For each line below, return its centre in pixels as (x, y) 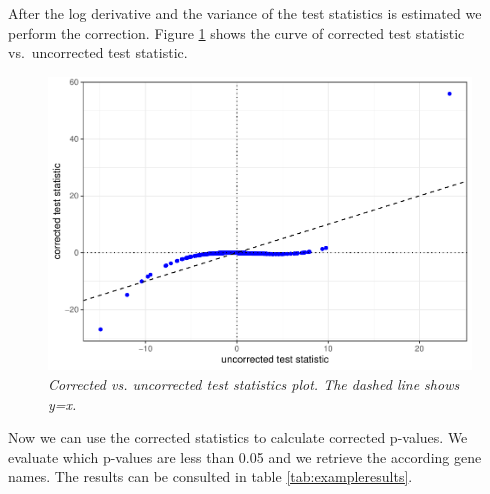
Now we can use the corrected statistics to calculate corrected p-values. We (238, 437)
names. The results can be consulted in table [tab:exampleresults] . (210, 476)
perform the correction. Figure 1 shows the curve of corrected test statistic (236, 32)
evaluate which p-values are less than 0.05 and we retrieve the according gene (245, 456)
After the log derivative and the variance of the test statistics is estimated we (245, 13)
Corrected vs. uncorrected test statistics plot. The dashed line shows (254, 383)
